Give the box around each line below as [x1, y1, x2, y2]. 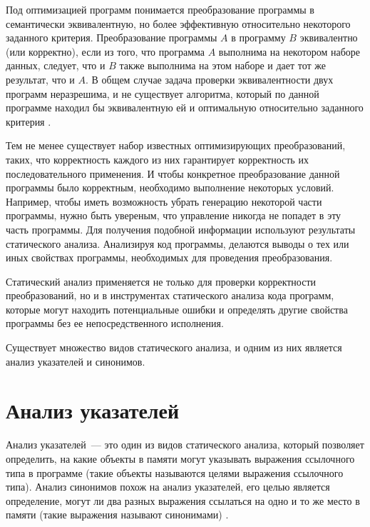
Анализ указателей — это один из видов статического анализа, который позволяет [6, 437, 364, 452]
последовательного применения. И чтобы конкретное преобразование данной [6, 166, 340, 181]
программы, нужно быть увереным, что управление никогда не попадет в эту [6, 208, 341, 223]
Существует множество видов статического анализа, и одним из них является [6, 340, 342, 355]
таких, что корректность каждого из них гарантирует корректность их [6, 151, 309, 166]
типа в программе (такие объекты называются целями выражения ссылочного [6, 465, 344, 480]
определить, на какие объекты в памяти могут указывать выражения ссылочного [6, 451, 355, 466]
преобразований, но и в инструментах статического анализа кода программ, [6, 288, 334, 303]
